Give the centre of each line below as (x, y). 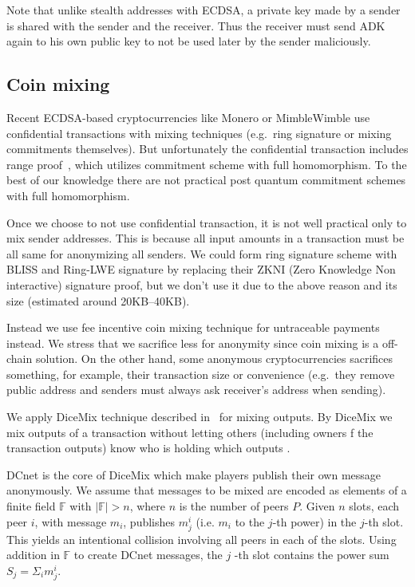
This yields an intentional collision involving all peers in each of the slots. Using (202, 539)
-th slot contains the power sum (312, 555)
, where (148, 506)
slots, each (374, 506)
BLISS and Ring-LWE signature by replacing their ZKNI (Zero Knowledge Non (201, 269)
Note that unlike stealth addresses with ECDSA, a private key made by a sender (204, 10)
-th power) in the (314, 521)
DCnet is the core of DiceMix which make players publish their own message (194, 474)
